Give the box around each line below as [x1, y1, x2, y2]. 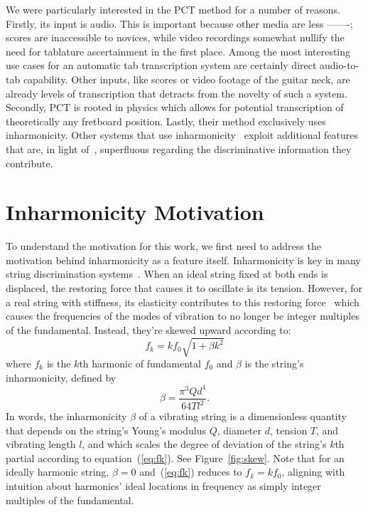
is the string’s [244, 355, 304, 370]
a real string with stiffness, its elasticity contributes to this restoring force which [6, 294, 359, 309]
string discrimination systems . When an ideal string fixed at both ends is [6, 266, 328, 281]
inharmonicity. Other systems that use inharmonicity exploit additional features [6, 127, 359, 142]
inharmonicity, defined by [6, 370, 117, 385]
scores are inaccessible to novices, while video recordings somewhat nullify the [6, 30, 345, 45]
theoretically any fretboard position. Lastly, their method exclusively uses [6, 113, 326, 128]
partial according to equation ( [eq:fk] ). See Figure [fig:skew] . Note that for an [6, 450, 345, 465]
